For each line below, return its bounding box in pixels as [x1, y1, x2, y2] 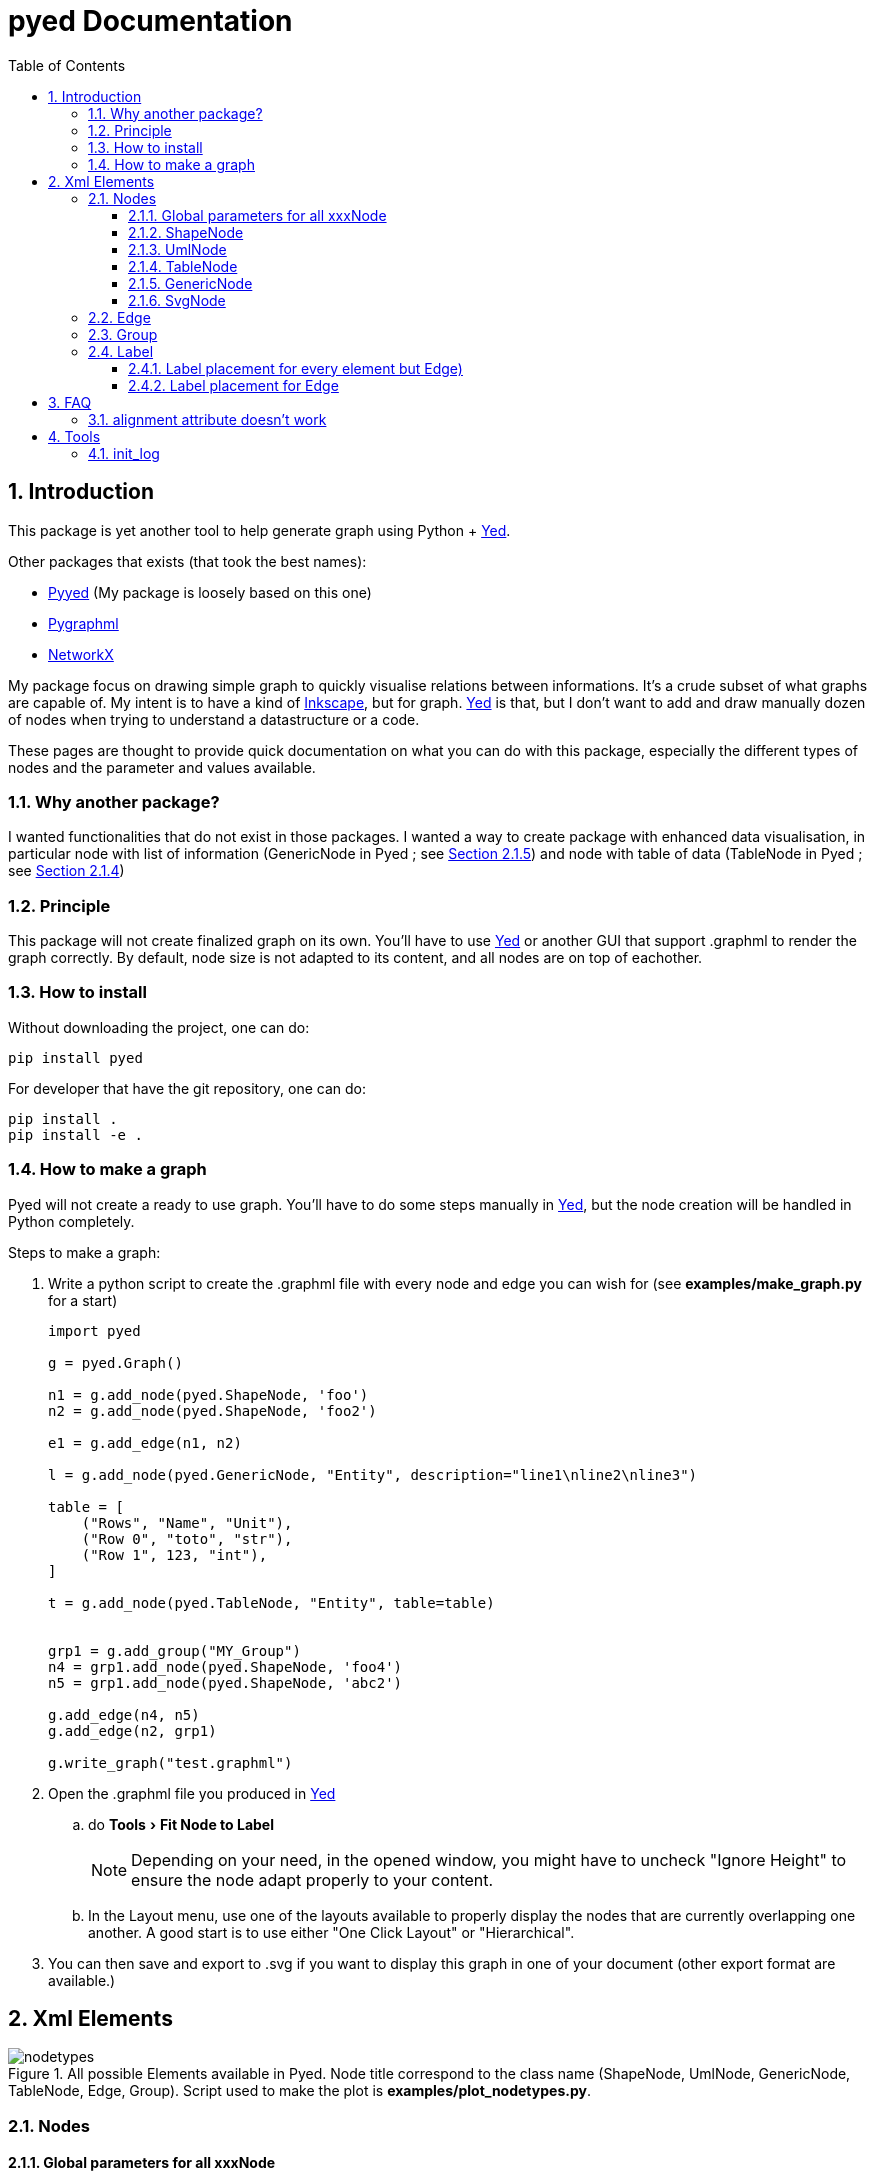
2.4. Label [88, 342, 154, 360]
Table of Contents [8, 56, 126, 74]
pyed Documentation [8, 4, 293, 38]
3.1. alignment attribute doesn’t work [88, 410, 327, 428]
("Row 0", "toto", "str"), [81, 1530, 293, 1547]
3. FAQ [48, 393, 92, 411]
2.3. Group [88, 325, 158, 343]
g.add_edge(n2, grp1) [48, 1722, 217, 1739]
